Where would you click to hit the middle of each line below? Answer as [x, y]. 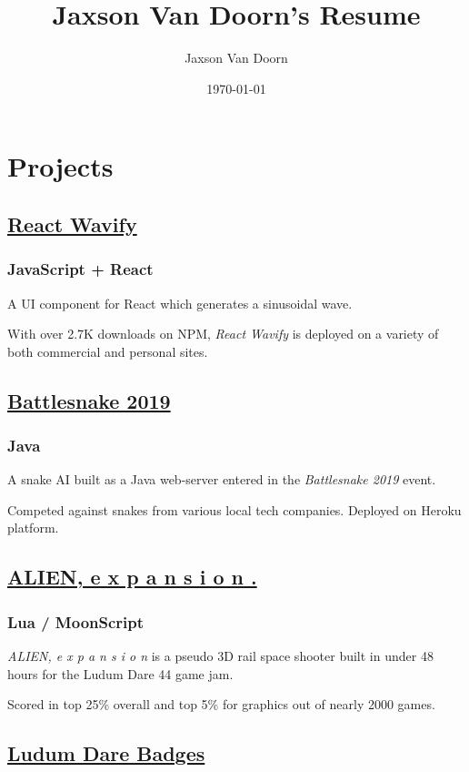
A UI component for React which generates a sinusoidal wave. [180, 303]
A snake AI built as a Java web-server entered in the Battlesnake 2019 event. [222, 479]
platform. [33, 528]
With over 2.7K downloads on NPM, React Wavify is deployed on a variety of [223, 334]
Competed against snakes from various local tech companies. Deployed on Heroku [234, 509]
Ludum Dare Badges [106, 753]
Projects [60, 166]
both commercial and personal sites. [108, 351]
